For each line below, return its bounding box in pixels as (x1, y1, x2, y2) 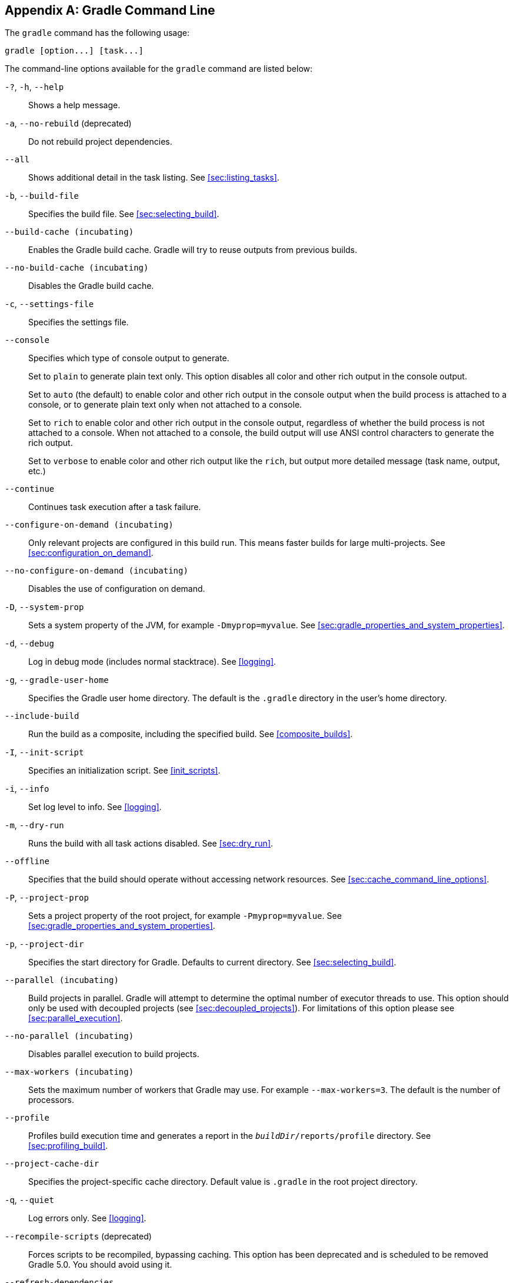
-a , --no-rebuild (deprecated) (5, 118, 132, 129)
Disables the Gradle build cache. (28, 281, 154, 291)
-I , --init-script (5, 747, 84, 758)
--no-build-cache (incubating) (5, 263, 149, 273)
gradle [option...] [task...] (5, 46, 144, 56)
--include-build (5, 711, 79, 721)
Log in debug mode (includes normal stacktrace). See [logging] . (28, 657, 277, 667)
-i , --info (5, 784, 49, 794)
